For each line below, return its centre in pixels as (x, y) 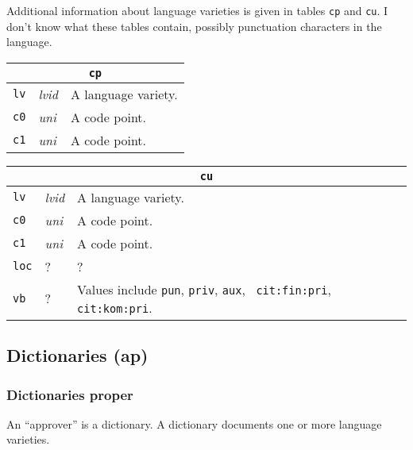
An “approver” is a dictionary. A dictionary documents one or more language (194, 423)
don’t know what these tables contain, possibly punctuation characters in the (194, 26)
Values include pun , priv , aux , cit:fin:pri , (204, 289)
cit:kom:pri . (115, 307)
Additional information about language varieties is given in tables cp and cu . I (197, 10)
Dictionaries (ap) (77, 355)
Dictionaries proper (70, 394)
